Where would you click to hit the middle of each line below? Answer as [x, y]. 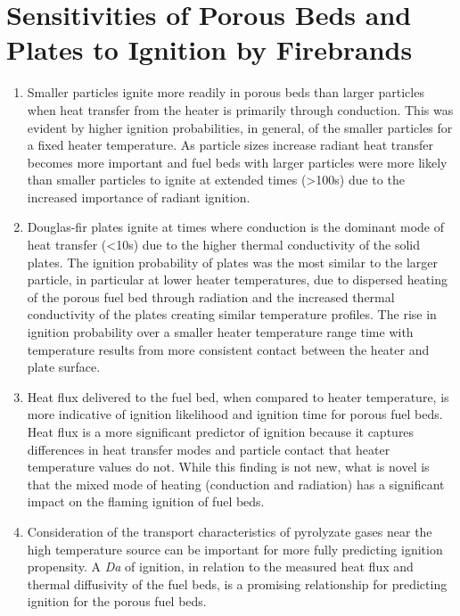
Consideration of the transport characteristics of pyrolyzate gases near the [230, 531]
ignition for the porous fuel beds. [117, 601]
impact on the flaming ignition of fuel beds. [146, 501]
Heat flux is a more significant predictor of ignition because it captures [221, 431]
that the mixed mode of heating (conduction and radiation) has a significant [236, 484]
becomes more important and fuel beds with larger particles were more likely [237, 162]
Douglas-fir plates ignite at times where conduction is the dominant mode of [236, 227]
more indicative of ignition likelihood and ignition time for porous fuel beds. [235, 414]
